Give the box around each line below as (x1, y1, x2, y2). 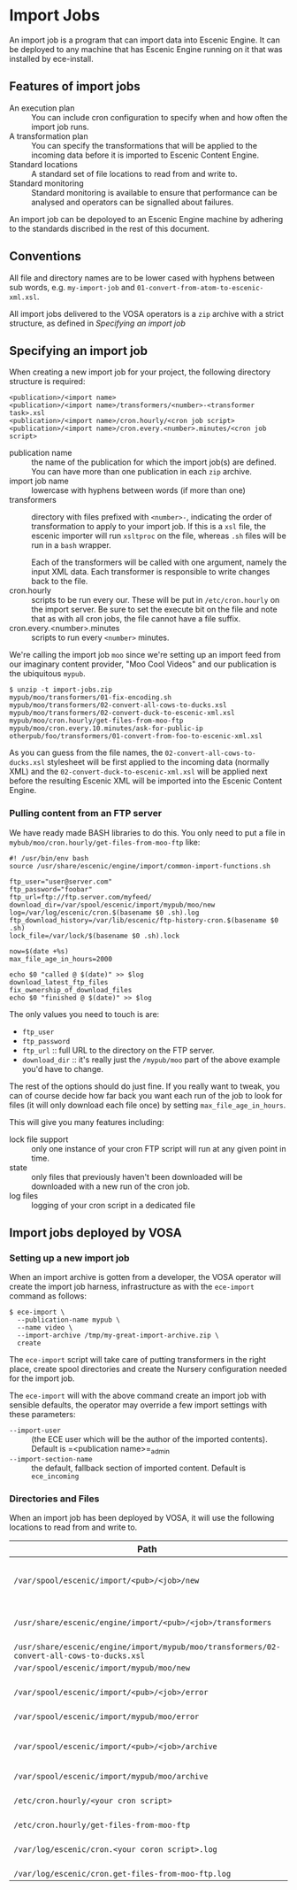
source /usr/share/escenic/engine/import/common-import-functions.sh (9, 861, 271, 870)
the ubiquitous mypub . (9, 668, 86, 679)
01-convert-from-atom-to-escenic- (136, 283, 264, 292)
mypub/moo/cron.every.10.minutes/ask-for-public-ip (9, 724, 203, 733)
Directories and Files (9, 1493, 100, 1505)
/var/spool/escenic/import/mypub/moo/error (13, 1712, 200, 1722)
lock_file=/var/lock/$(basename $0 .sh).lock (9, 931, 179, 940)
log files (9, 1190, 38, 1200)
